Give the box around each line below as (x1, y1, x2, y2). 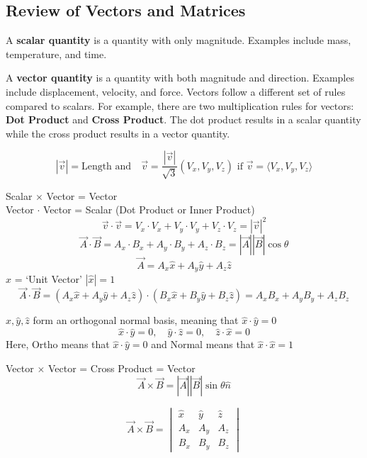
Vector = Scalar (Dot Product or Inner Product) (43, 202, 255, 217)
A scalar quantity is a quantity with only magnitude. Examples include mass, (6, 33, 351, 48)
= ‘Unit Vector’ (14, 272, 83, 286)
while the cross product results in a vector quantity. (6, 125, 230, 140)
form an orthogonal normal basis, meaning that (33, 313, 239, 328)
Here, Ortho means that (6, 337, 110, 352)
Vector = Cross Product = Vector (47, 360, 196, 375)
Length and (81, 161, 132, 172)
